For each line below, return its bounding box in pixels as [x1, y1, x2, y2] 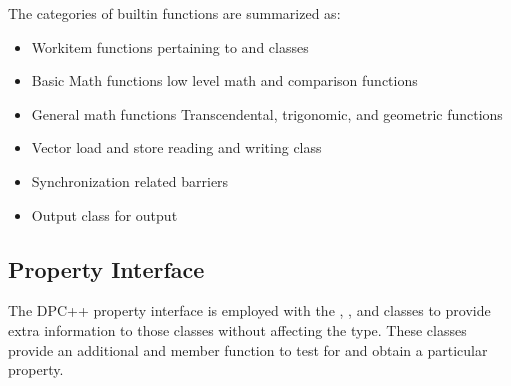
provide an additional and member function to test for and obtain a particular [8, 339, 488, 360]
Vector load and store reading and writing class [31, 137, 322, 158]
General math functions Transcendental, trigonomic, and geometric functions [31, 103, 503, 124]
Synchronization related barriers [31, 170, 229, 191]
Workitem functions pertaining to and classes [31, 36, 309, 57]
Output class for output [31, 204, 178, 225]
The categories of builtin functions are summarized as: [8, 3, 341, 23]
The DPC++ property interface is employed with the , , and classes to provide [8, 300, 491, 321]
